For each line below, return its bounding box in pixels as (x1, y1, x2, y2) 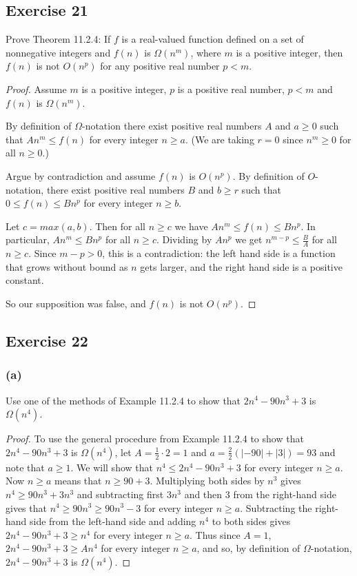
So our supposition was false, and (6, 296, 146, 310)
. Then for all (89, 218, 145, 233)
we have (174, 218, 208, 233)
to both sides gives (212, 514, 291, 528)
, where (190, 45, 221, 59)
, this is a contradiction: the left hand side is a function (102, 246, 336, 260)
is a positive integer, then (236, 45, 343, 59)
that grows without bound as (6, 259, 128, 274)
